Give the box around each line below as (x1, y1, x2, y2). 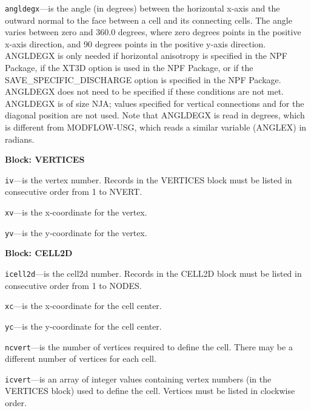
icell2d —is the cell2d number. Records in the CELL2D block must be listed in (5, 267, 302, 279)
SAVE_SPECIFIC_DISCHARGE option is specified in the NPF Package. (5, 73, 281, 86)
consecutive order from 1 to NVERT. (5, 185, 142, 198)
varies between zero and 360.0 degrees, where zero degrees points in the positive (5, 25, 301, 38)
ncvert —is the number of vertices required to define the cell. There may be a (5, 340, 293, 353)
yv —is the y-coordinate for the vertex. (5, 226, 147, 239)
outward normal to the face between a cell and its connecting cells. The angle (5, 13, 292, 26)
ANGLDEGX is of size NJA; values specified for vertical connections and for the (5, 97, 304, 109)
